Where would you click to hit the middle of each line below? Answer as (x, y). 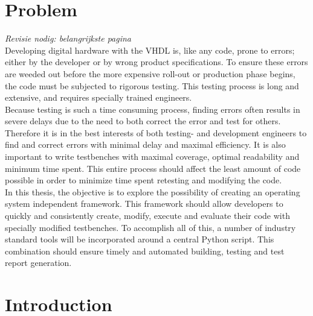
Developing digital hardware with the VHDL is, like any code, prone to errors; (150, 50)
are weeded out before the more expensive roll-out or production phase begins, (150, 73)
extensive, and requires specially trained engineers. (98, 97)
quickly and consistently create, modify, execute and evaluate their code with (147, 216)
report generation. (38, 263)
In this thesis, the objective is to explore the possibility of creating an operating (153, 191)
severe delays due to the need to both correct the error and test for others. (143, 121)
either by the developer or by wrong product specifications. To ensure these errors (156, 62)
